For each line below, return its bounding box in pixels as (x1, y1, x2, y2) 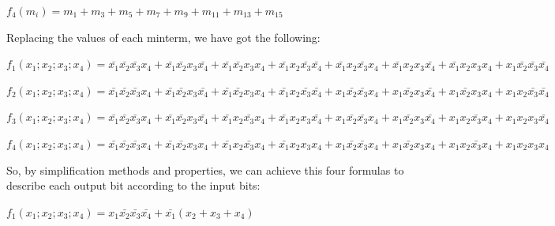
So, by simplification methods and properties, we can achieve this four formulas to (6, 161, 404, 178)
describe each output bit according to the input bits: (6, 177, 261, 194)
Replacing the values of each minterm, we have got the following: (6, 28, 321, 45)
